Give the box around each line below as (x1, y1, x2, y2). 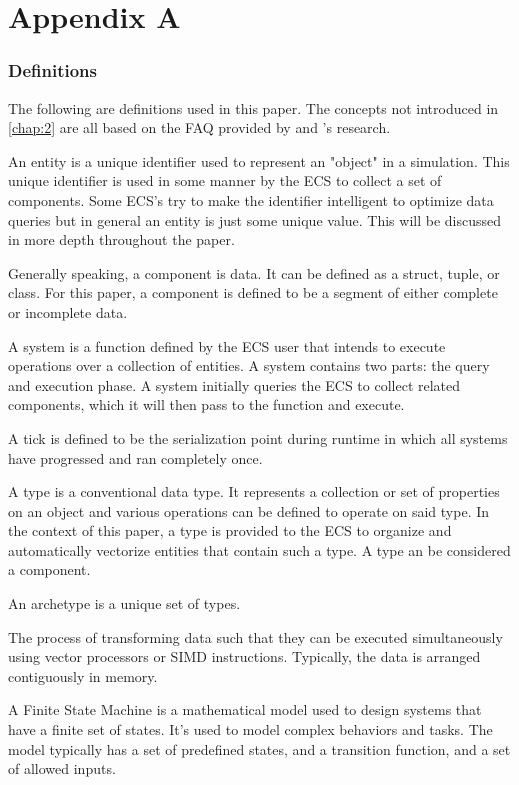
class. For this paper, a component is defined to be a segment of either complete (8, 282, 498, 303)
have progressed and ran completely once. (8, 447, 263, 468)
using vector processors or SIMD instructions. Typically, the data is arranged (8, 646, 481, 667)
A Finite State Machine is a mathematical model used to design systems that (8, 699, 482, 720)
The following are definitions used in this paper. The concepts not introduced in (8, 97, 499, 118)
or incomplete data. (8, 301, 128, 322)
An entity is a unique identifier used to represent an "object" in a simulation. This (8, 150, 510, 171)
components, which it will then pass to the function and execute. (8, 394, 405, 415)
